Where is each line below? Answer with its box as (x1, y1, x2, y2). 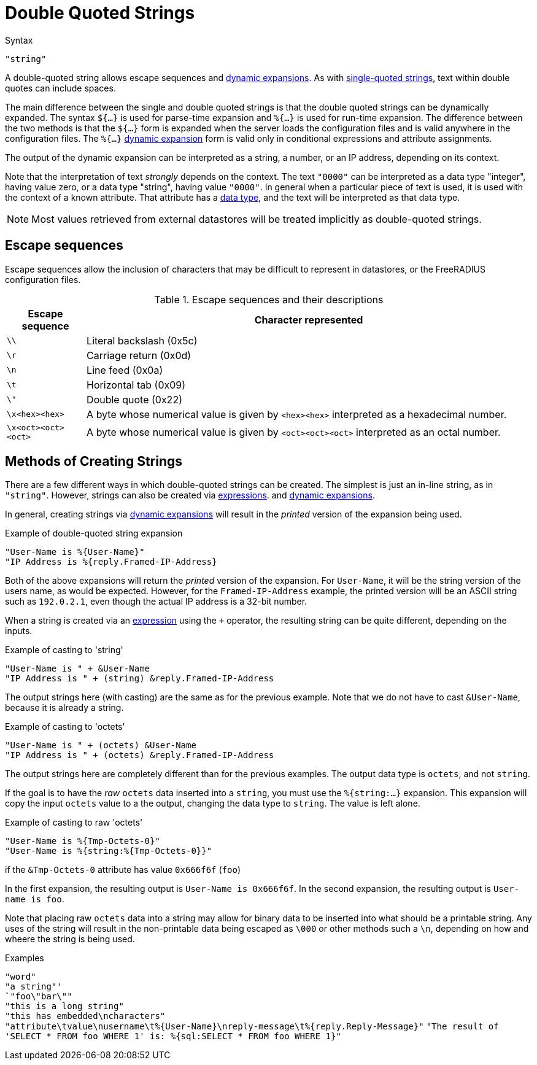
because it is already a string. (5, 702, 124, 713)
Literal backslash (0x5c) (87, 334, 198, 347)
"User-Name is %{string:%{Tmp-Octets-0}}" (5, 846, 212, 856)
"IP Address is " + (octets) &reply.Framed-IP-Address (5, 750, 274, 761)
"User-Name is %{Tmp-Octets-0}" (5, 836, 160, 846)
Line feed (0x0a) (87, 363, 163, 376)
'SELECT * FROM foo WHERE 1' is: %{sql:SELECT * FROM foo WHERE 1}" (5, 1031, 341, 1042)
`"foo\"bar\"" (5, 991, 72, 1002)
